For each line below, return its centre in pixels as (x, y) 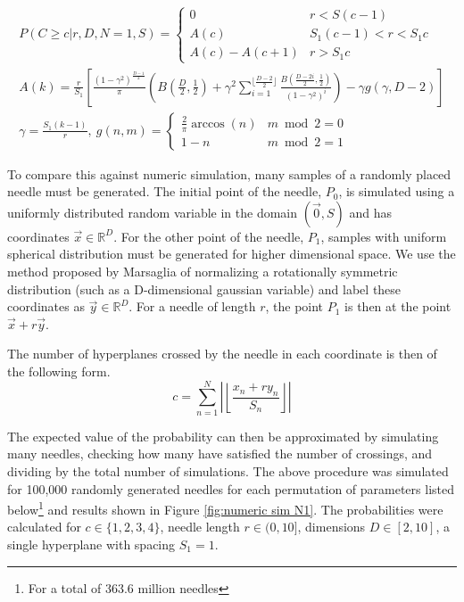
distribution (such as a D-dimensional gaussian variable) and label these (204, 289)
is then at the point (398, 306)
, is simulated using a (397, 191)
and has (370, 212)
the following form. (59, 371)
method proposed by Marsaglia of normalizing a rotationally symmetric (203, 272)
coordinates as (46, 306)
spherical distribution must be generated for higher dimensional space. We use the (232, 254)
